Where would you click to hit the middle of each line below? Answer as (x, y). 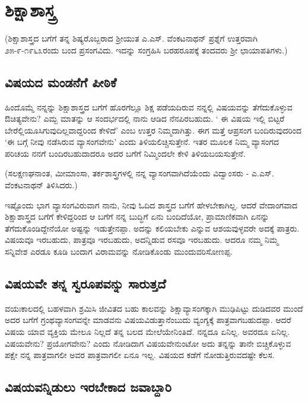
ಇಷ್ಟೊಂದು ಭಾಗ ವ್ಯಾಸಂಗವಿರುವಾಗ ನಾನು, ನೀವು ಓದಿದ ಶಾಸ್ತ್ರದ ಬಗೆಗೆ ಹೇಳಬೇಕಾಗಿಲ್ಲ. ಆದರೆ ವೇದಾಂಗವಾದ (151, 205)
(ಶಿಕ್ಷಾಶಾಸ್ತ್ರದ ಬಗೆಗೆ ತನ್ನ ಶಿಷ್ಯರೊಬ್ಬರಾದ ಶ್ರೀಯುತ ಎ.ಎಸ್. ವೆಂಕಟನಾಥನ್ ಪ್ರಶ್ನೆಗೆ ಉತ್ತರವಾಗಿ (131, 38)
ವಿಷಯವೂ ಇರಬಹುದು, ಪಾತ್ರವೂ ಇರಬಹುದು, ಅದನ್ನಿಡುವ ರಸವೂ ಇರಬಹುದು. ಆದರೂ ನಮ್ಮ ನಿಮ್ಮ (142, 240)
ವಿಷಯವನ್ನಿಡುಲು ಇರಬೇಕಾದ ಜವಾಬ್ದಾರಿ (88, 387)
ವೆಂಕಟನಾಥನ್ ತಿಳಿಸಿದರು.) (41, 185)
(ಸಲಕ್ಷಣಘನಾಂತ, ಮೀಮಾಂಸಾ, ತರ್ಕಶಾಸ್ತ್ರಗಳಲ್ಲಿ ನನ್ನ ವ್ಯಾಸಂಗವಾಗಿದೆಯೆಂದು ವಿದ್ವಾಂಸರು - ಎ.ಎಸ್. (139, 173)
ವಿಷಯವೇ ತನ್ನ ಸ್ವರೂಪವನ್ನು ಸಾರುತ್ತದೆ (85, 284)
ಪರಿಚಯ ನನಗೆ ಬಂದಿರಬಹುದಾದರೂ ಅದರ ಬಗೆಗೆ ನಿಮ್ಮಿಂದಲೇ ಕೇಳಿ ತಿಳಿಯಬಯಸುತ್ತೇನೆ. (125, 153)
